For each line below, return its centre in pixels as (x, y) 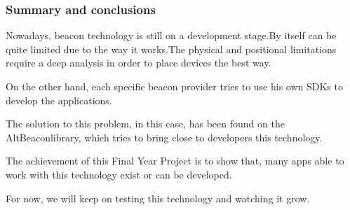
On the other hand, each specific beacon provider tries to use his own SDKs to (174, 86)
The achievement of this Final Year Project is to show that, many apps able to (175, 161)
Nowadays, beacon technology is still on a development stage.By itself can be (171, 35)
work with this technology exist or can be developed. (119, 174)
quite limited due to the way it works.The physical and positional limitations (171, 49)
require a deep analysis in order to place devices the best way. (139, 63)
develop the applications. (59, 100)
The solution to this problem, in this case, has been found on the (145, 124)
